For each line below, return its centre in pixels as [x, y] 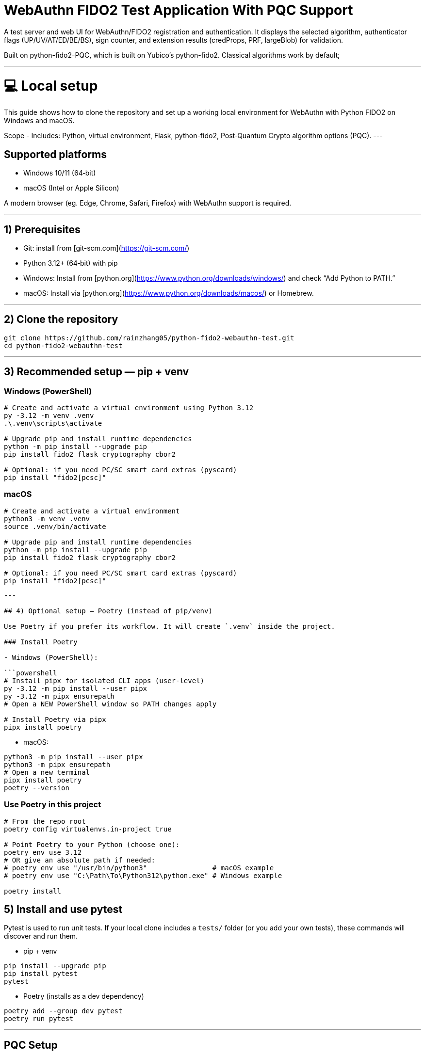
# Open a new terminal [47, 772]
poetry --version [37, 788]
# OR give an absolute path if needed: [80, 860]
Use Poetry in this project [53, 805]
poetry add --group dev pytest [63, 1011]
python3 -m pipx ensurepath [57, 764]
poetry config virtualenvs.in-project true [88, 829]
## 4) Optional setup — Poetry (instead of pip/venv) [108, 611]
